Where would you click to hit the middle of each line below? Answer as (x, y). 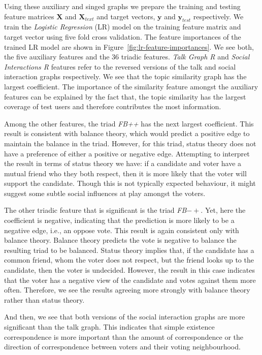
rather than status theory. (44, 299)
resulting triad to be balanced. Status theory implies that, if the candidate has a (129, 250)
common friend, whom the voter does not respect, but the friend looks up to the (129, 260)
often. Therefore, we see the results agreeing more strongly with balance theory (127, 290)
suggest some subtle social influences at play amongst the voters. (105, 193)
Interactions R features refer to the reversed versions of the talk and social (120, 66)
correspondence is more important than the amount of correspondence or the (124, 336)
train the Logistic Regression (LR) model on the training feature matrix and (123, 27)
